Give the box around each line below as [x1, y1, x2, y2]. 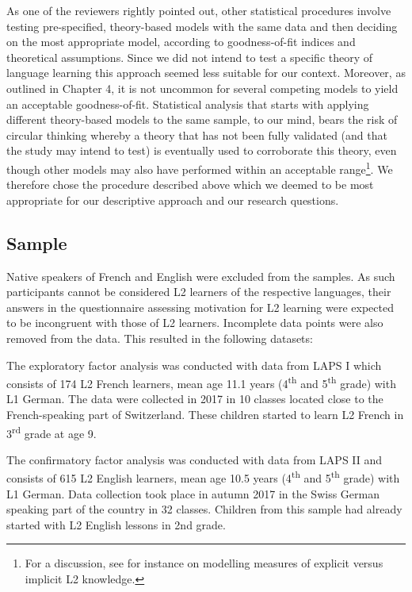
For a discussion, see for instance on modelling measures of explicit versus [25, 555, 383, 571]
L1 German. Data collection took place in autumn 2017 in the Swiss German [6, 485, 380, 502]
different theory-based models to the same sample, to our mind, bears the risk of [6, 111, 398, 128]
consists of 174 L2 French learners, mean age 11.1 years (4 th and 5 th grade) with [6, 373, 396, 391]
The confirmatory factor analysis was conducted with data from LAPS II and [6, 451, 383, 467]
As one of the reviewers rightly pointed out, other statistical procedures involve [6, 2, 391, 18]
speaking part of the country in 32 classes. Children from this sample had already [6, 501, 402, 517]
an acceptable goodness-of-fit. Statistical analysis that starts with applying [6, 95, 369, 112]
